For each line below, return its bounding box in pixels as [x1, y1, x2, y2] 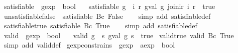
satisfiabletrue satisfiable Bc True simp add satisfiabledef [4, 20, 197, 31]
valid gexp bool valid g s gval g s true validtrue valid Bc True [4, 30, 234, 40]
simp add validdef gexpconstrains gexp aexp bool [4, 40, 175, 50]
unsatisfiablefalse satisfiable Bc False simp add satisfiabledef [4, 10, 211, 21]
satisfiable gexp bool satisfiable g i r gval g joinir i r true [4, 1, 215, 11]
